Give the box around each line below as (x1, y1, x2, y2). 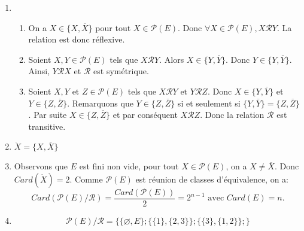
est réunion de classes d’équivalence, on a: (135, 172, 289, 185)
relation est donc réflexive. (28, 33, 125, 45)
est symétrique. (93, 65, 149, 77)
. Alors (159, 53, 184, 65)
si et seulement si (177, 96, 241, 109)
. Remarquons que (67, 96, 133, 109)
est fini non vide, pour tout (79, 160, 179, 172)
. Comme (69, 172, 103, 185)
